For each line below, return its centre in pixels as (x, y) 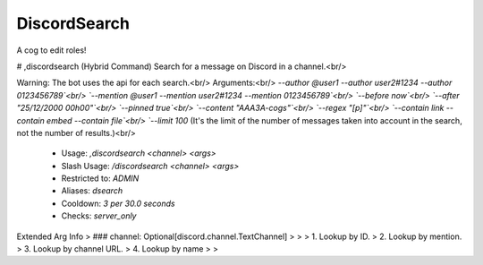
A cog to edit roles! (51, 50)
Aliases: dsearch (92, 191)
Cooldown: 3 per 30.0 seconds (118, 203)
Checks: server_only (99, 216)
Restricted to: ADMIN (100, 178)
